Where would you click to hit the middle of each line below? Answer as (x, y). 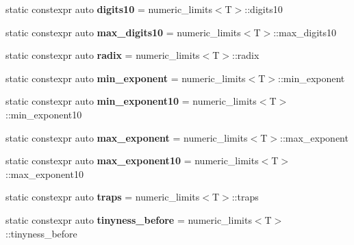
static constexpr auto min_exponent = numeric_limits (126, 78)
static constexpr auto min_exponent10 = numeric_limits (131, 101)
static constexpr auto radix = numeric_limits (103, 55)
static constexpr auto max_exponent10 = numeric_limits (132, 160)
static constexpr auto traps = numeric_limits (103, 197)
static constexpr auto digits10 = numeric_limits (109, 9)
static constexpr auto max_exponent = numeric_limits (127, 137)
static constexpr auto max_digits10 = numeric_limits (123, 32)
